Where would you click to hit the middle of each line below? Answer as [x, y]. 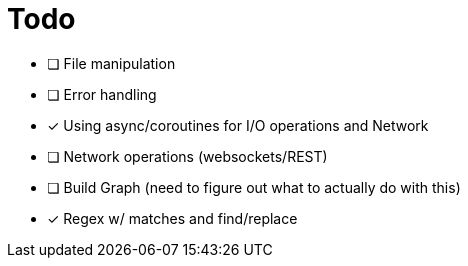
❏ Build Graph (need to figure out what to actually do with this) [254, 187]
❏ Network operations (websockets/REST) [187, 156]
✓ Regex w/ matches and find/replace [172, 218]
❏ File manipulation [111, 63]
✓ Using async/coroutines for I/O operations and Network [238, 125]
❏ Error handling [102, 94]
